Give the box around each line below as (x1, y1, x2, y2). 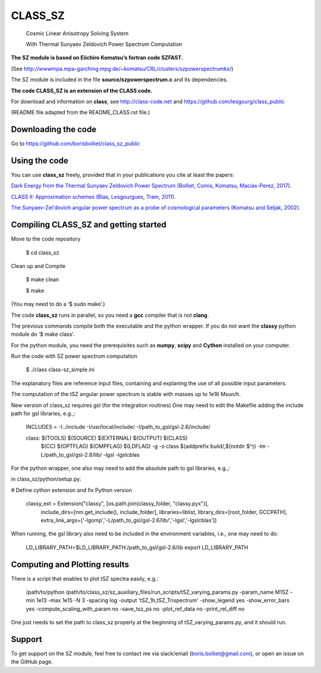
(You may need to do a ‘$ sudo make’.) (11, 301, 105, 308)
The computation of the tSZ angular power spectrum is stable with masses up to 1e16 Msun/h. (11, 391, 241, 398)
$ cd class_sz (26, 249, 59, 256)
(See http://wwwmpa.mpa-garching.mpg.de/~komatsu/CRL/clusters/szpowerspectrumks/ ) (11, 65, 234, 72)
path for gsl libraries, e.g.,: (11, 410, 75, 417)
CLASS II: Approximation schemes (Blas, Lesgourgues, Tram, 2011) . (11, 193, 176, 200)
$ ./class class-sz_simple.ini (26, 366, 95, 373)
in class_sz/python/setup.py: (11, 475, 81, 482)
